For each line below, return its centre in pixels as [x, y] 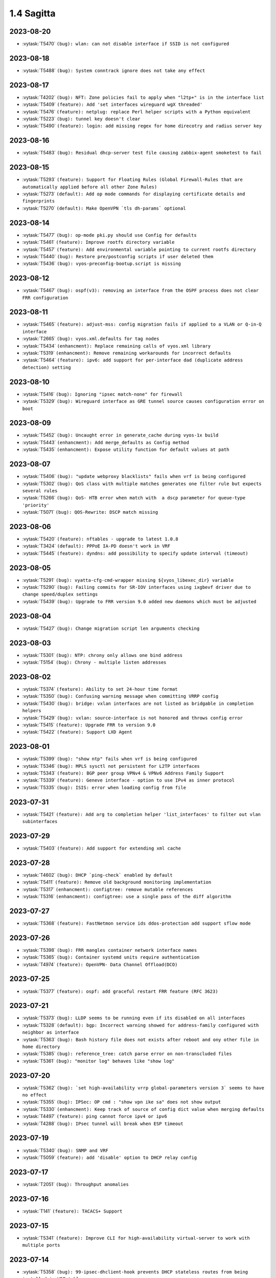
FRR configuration [45, 298]
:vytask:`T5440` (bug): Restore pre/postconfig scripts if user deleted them [118, 256]
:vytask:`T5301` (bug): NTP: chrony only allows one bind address [102, 655]
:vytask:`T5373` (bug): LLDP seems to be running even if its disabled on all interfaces [134, 1018]
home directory [41, 1047]
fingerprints [39, 201]
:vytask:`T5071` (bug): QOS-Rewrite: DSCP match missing [90, 512]
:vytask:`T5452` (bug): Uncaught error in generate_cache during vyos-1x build [120, 435]
